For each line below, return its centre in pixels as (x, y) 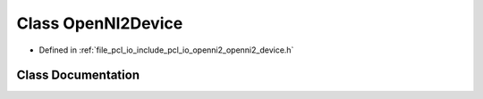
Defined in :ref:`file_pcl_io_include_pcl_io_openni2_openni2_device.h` (166, 50)
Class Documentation (78, 75)
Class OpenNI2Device (100, 23)
